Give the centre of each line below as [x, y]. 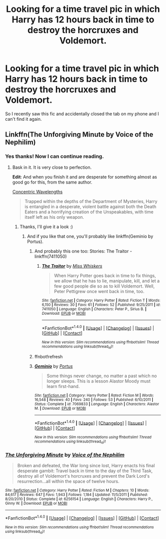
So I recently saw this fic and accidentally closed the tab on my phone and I [82, 114]
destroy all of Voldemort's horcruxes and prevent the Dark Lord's [83, 476]
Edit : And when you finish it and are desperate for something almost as [84, 177]
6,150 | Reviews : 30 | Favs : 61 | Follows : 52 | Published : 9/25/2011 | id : [101, 305]
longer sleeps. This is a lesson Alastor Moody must [99, 381]
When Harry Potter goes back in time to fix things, [105, 275]
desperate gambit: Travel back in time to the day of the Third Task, [85, 471]
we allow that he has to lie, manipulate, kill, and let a [107, 281]
